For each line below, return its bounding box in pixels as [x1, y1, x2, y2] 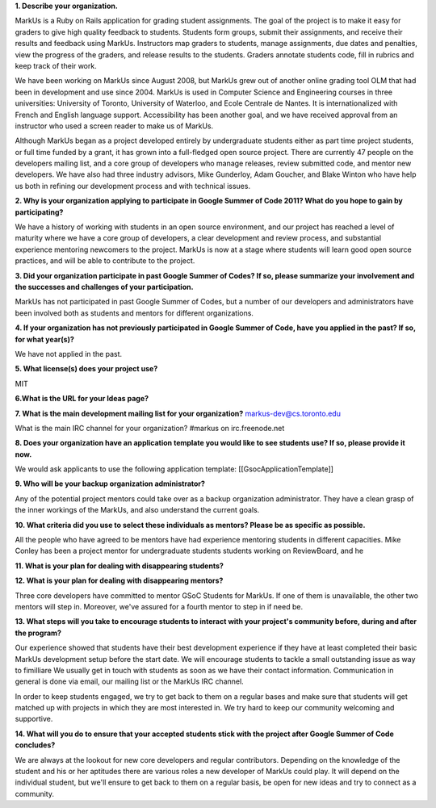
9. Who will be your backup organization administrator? [15, 479, 206, 488]
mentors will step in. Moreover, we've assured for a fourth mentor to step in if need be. [15, 601, 303, 611]
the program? [15, 628, 62, 638]
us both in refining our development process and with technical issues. [15, 181, 250, 190]
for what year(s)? [15, 334, 74, 344]
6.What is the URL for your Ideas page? [15, 394, 149, 404]
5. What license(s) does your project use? [15, 364, 158, 374]
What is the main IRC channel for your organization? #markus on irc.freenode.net [15, 423, 285, 433]
